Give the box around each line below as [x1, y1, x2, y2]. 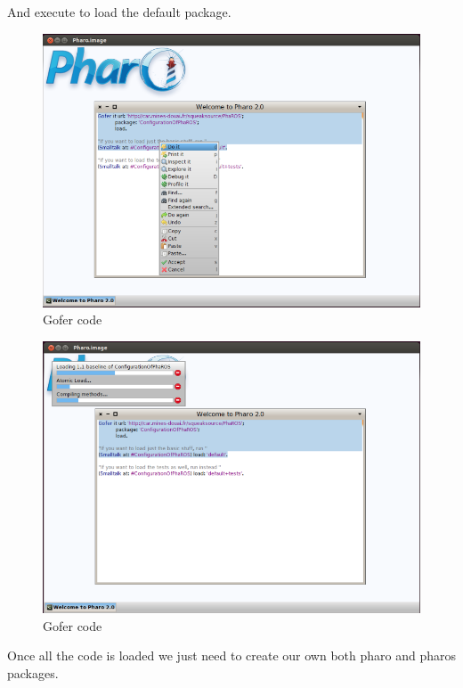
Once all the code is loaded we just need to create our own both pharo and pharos [7, 646, 456, 665]
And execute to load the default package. [7, 3, 231, 20]
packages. [7, 663, 59, 682]
